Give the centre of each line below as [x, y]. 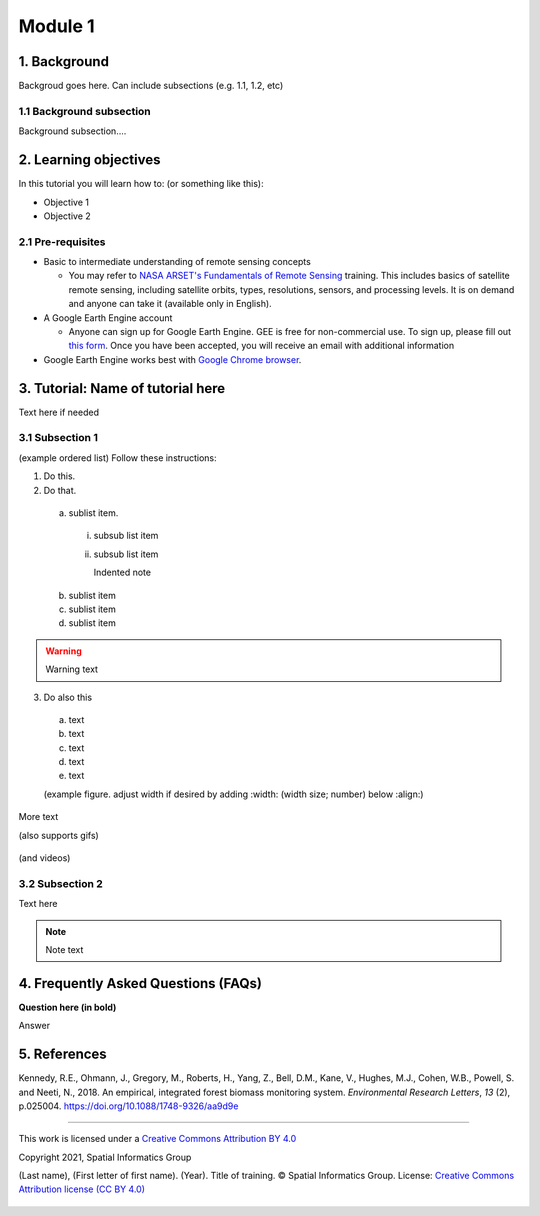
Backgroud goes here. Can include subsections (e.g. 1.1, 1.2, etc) [151, 86]
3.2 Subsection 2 [61, 883]
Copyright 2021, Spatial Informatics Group [105, 1157]
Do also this [68, 697]
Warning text [72, 669]
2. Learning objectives [89, 160]
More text [38, 817]
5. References [62, 1054]
